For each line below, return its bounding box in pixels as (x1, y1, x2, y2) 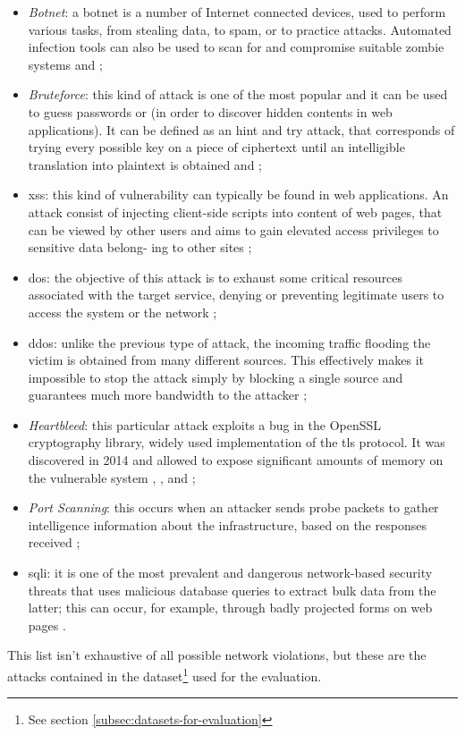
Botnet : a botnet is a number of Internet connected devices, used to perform (28, 3, 446, 21)
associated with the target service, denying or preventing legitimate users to (28, 285, 444, 304)
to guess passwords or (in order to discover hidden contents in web (28, 102, 393, 121)
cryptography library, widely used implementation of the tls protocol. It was (28, 433, 445, 452)
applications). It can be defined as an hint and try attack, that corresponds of (28, 120, 455, 139)
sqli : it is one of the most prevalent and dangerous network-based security (28, 563, 433, 582)
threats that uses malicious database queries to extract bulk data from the (28, 580, 436, 599)
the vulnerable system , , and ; (28, 468, 196, 486)
